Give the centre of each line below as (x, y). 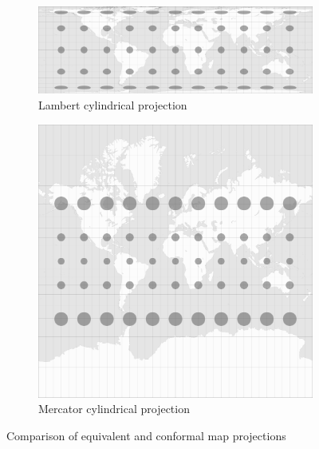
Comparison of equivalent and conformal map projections (146, 436)
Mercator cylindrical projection (114, 409)
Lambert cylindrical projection (113, 104)
